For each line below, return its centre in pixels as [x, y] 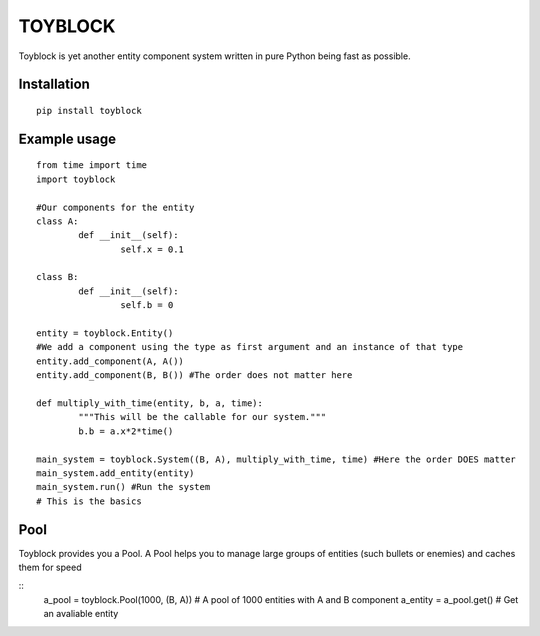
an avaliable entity [81, 614]
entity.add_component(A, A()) [110, 361]
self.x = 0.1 [152, 249]
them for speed [50, 567]
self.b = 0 [147, 305]
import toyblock [76, 179]
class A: [57, 221]
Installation [54, 84]
